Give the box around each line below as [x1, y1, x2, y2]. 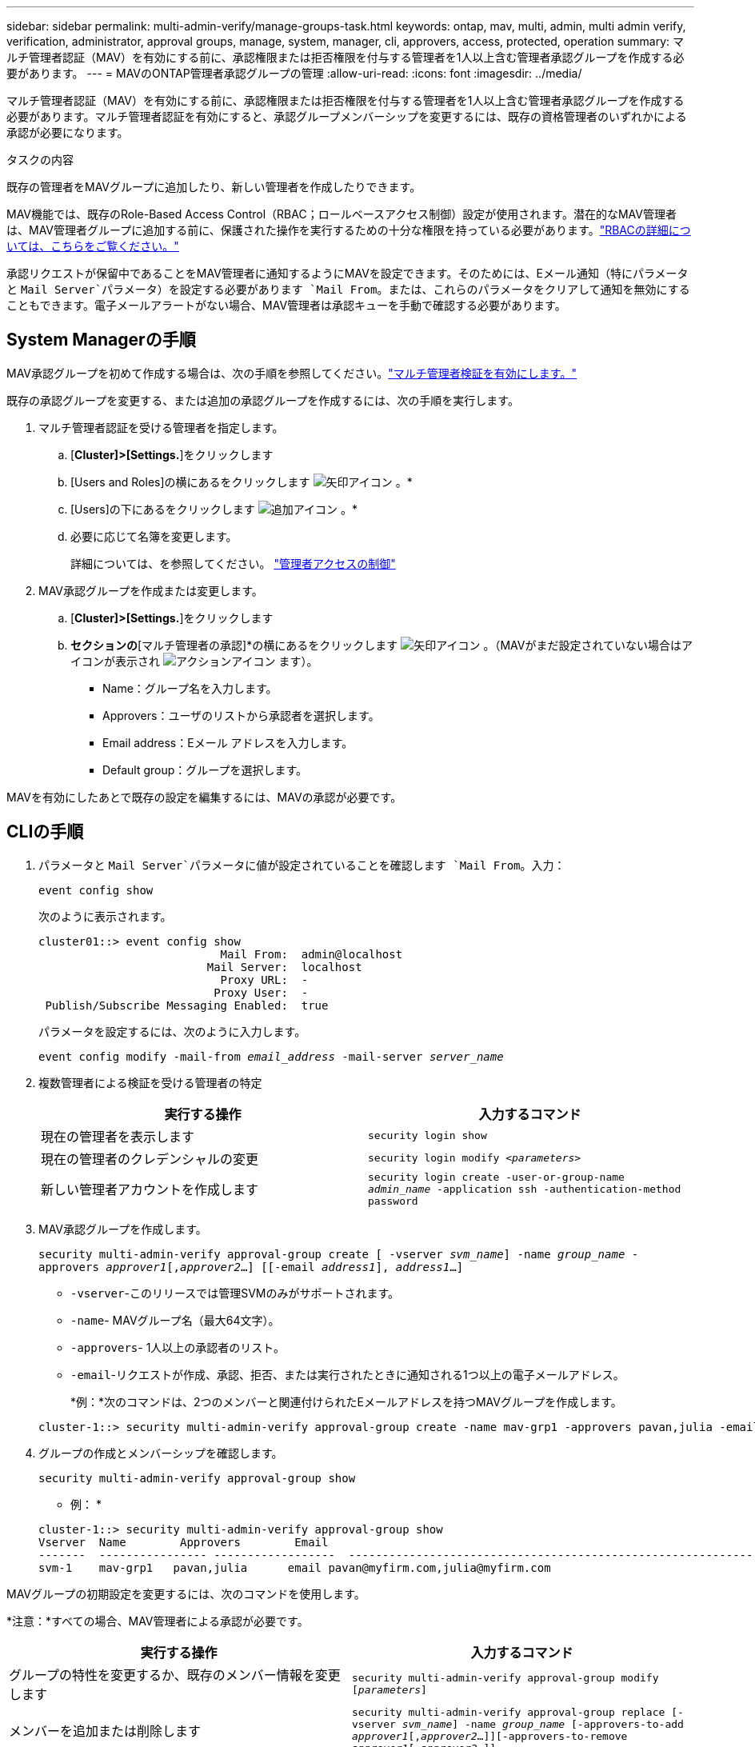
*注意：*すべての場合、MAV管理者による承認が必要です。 [6, 1613, 309, 1628]
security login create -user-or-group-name [368, 1170, 625, 1183]
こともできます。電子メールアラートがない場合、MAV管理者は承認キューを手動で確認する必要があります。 [6, 298, 566, 312]
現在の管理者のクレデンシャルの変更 [41, 1150, 259, 1167]
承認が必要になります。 [6, 126, 129, 139]
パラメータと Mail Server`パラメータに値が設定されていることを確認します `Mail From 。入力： [38, 858, 565, 872]
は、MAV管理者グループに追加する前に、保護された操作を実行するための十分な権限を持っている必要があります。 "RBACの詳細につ [6, 223, 691, 237]
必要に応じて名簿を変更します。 [70, 529, 238, 543]
